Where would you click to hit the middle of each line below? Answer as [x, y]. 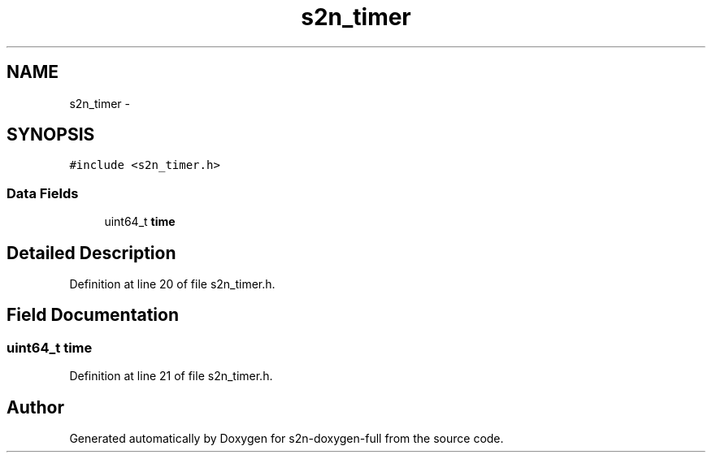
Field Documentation [93, 315]
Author [35, 407]
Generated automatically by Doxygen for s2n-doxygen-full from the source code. [287, 439]
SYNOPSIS [51, 135]
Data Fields [43, 193]
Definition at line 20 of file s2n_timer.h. [172, 284]
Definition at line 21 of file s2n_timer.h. [171, 376]
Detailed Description [91, 253]
